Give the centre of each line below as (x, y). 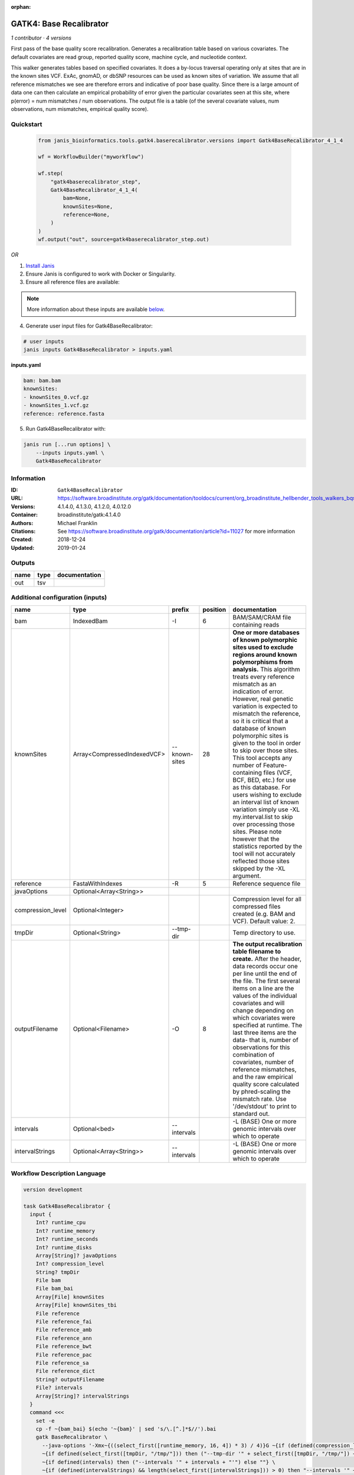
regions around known (265, 654)
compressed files (257, 906)
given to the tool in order (267, 743)
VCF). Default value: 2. (264, 921)
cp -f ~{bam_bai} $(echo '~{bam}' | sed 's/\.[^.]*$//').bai (126, 1429)
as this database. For (262, 787)
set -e (45, 1421)
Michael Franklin (77, 523)
